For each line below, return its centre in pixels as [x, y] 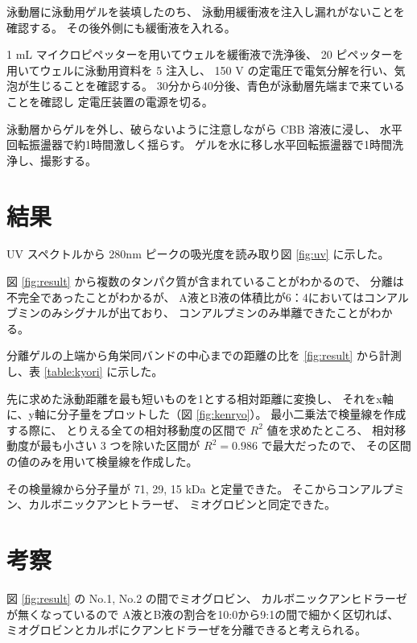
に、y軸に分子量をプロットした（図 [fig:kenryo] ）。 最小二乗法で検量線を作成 [206, 414]
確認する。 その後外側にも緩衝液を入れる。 [121, 27]
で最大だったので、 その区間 [336, 445]
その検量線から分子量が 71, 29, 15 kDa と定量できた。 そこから [172, 488]
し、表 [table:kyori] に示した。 [85, 371]
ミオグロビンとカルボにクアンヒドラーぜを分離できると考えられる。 [186, 630]
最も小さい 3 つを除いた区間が [120, 445]
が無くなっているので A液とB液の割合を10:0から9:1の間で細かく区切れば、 [203, 614]
